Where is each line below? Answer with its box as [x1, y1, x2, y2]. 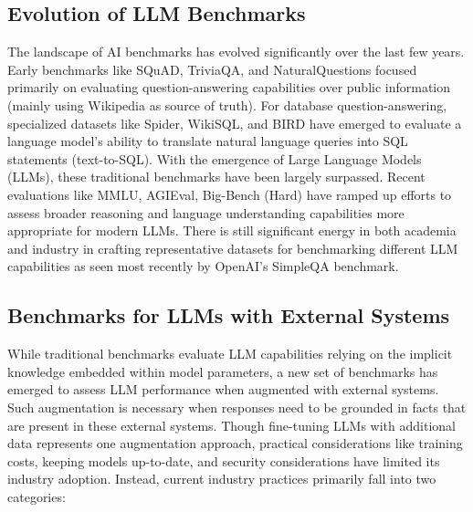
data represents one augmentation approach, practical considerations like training [7, 434, 463, 453]
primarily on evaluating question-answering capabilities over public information [7, 78, 451, 97]
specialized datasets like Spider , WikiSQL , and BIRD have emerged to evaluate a [7, 113, 462, 132]
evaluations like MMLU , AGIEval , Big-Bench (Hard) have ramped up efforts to [7, 184, 452, 204]
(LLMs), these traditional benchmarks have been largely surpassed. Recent [7, 167, 426, 186]
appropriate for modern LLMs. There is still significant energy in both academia [7, 221, 457, 240]
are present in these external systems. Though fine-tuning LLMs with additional [7, 415, 456, 434]
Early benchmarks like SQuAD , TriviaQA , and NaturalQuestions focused [7, 59, 417, 78]
